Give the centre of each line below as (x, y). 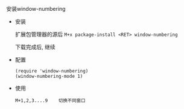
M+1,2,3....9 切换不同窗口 (50, 101)
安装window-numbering (36, 9)
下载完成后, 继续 (35, 47)
